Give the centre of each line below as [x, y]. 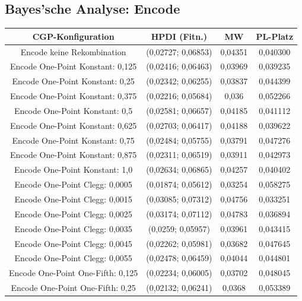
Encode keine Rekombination [73, 51]
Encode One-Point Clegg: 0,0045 [73, 243]
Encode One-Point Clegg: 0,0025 [73, 213]
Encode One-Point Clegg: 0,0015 [73, 199]
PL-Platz [275, 36]
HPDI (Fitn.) [179, 36]
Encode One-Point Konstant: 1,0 [74, 169]
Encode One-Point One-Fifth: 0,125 [74, 273]
